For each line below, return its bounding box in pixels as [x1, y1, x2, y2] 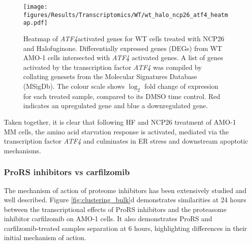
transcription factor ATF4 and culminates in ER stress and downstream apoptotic [4, 136, 248, 146]
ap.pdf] [23, 19, 48, 27]
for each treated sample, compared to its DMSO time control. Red [23, 91, 220, 101]
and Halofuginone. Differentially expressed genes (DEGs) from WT [23, 43, 222, 53]
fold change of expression [144, 81, 219, 91]
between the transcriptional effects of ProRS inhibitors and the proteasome [4, 204, 227, 214]
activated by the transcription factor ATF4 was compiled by [23, 62, 202, 72]
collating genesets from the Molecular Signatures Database [23, 71, 197, 81]
